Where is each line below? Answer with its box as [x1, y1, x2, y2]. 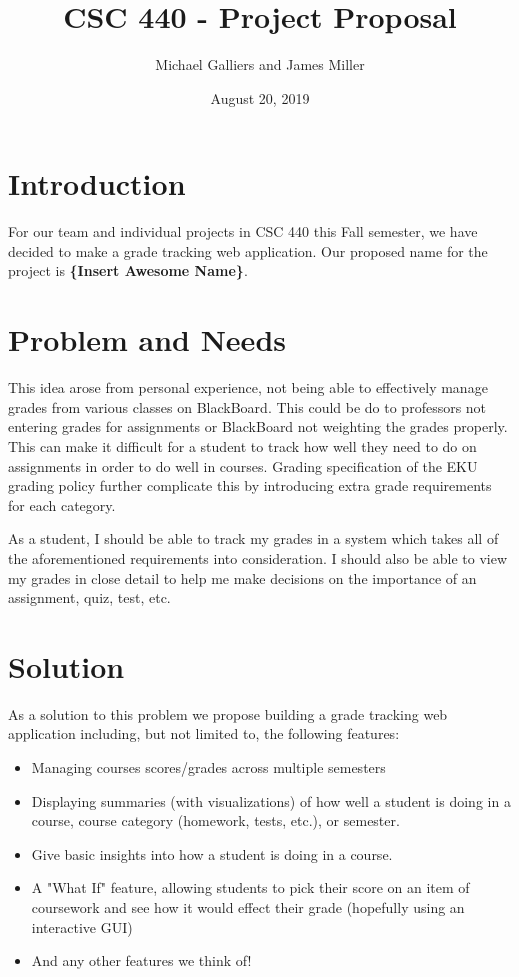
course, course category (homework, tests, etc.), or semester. [31, 810, 400, 831]
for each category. [8, 494, 116, 515]
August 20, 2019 [210, 87, 310, 108]
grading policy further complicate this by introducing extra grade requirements [8, 475, 492, 496]
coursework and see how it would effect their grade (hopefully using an [31, 896, 465, 917]
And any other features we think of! [31, 950, 252, 971]
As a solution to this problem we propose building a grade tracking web [8, 703, 448, 724]
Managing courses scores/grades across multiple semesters [31, 757, 386, 777]
